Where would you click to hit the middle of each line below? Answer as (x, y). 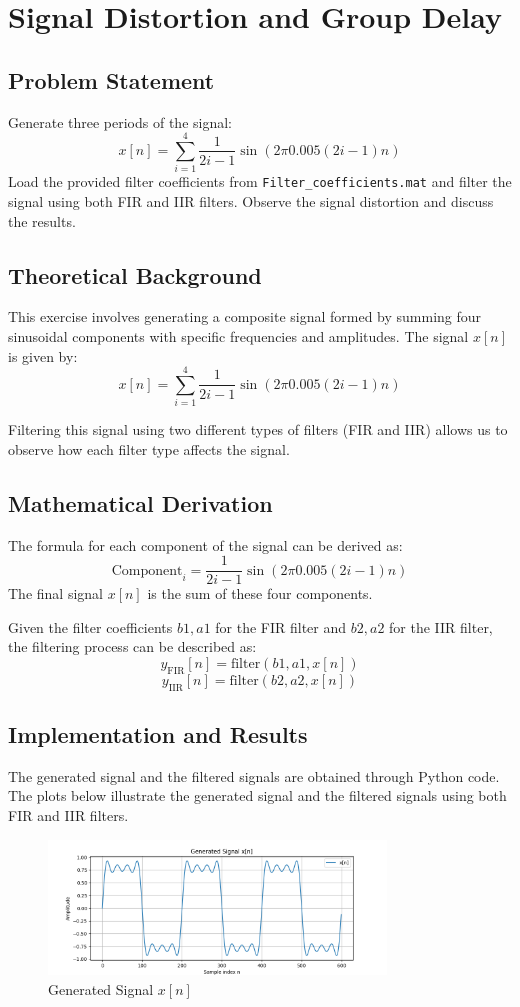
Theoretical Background (135, 274)
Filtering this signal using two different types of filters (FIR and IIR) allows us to (258, 429)
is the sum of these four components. (260, 593)
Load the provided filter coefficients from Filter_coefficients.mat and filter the (260, 181)
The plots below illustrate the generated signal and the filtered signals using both (257, 795)
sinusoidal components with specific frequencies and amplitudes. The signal (238, 335)
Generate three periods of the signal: (120, 121)
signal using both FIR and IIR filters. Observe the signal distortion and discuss (251, 200)
